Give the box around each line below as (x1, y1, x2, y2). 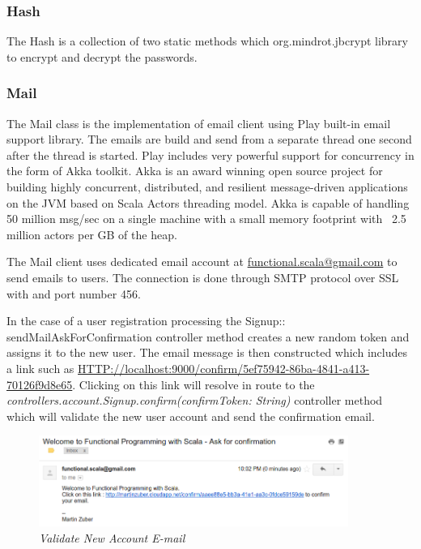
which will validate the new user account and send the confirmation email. (6, 407, 375, 424)
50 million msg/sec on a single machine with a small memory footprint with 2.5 (6, 210, 406, 227)
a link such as (6, 359, 74, 376)
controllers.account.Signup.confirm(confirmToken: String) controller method (6, 392, 383, 409)
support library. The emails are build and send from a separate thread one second (6, 131, 412, 148)
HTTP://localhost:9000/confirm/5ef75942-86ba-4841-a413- (78, 359, 370, 376)
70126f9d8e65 (6, 375, 73, 392)
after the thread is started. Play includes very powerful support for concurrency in (6, 146, 415, 163)
